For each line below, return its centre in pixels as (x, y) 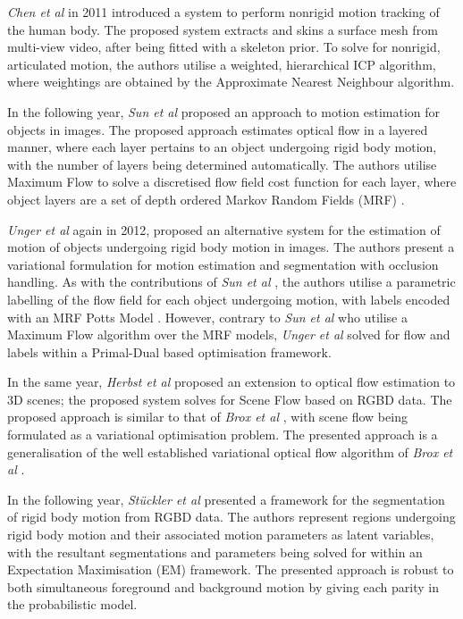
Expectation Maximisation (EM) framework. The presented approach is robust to (231, 569)
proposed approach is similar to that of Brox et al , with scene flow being (207, 417)
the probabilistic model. (72, 604)
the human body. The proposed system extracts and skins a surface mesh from (223, 29)
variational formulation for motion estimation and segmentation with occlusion (223, 264)
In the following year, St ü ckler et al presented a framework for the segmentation (226, 499)
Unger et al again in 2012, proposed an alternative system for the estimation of (224, 229)
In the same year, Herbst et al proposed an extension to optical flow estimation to (231, 382)
